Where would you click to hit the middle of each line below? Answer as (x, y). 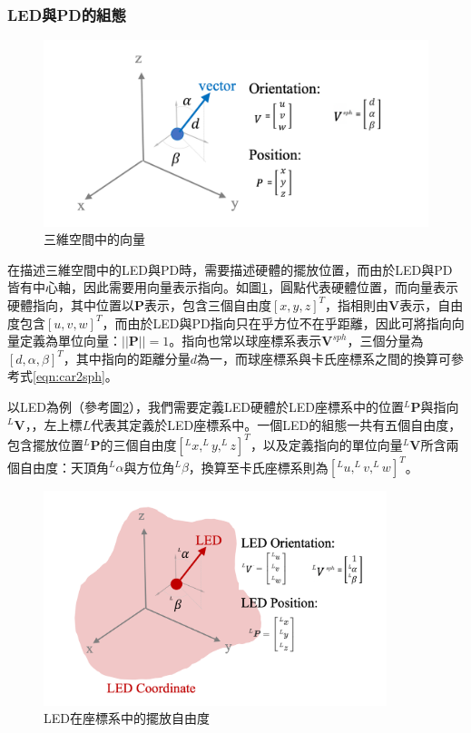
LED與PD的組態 (67, 14)
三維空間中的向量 (94, 239)
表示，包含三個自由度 (208, 304)
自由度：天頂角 (64, 467)
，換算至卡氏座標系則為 (258, 467)
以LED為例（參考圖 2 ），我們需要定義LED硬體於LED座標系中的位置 (206, 406)
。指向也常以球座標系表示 (245, 341)
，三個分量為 (385, 341)
